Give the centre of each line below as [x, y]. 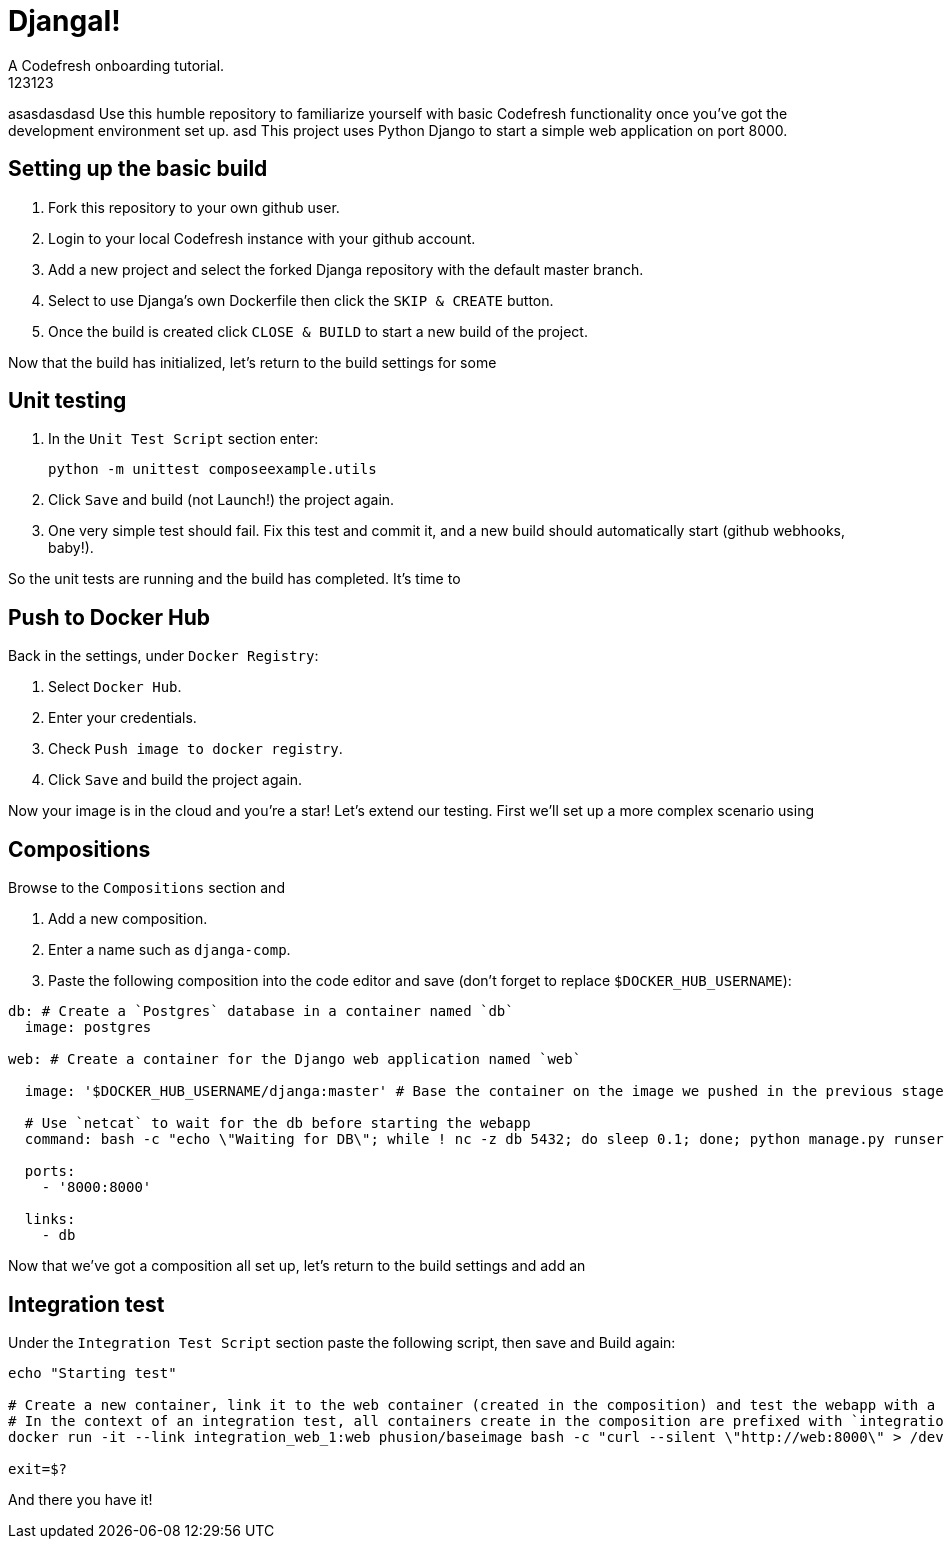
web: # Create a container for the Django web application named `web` [295, 1059]
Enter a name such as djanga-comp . [169, 950]
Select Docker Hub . [115, 687]
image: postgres [88, 1027]
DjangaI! [64, 21]
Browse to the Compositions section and [146, 888]
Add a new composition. [128, 919]
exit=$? [38, 1468]
